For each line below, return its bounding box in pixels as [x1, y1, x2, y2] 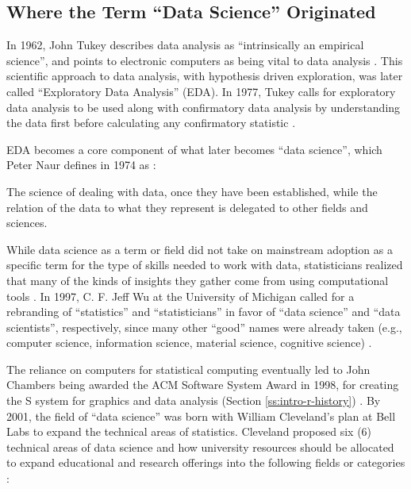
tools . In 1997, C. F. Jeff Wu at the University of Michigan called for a [6, 287, 355, 304]
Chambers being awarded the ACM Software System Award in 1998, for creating [6, 376, 399, 393]
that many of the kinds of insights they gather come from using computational [6, 271, 389, 288]
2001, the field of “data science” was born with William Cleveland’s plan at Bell [6, 407, 396, 424]
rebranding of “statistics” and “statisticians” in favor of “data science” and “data [6, 303, 401, 320]
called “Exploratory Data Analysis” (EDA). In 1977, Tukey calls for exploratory [6, 83, 396, 99]
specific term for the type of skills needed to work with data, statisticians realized [6, 256, 403, 273]
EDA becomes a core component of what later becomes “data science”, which [6, 141, 382, 157]
